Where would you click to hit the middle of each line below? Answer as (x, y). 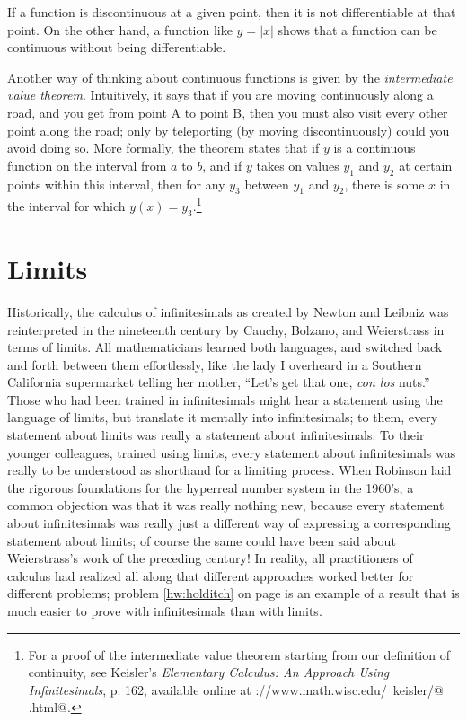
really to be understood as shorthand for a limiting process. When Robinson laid (229, 470)
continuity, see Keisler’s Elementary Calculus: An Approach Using (209, 672)
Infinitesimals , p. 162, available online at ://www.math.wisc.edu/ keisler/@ (236, 689)
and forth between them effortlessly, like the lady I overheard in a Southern (215, 364)
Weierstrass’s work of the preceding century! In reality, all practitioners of (210, 558)
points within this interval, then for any (116, 184)
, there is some (384, 184)
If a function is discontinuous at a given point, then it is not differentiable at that (232, 12)
